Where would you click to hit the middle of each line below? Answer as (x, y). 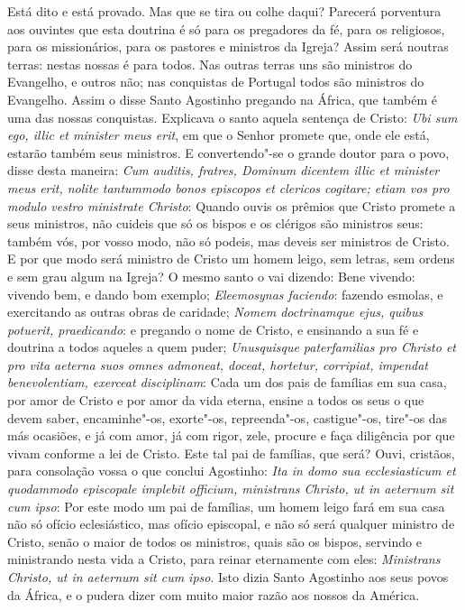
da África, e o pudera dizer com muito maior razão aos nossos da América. (214, 594)
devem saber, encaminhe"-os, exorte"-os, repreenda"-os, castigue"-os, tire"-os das (228, 417)
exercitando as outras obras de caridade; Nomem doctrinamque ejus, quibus (215, 312)
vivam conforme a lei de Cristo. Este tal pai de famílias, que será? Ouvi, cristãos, (231, 453)
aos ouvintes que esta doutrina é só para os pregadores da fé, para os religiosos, (226, 28)
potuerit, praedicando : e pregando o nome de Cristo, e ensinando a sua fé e (213, 329)
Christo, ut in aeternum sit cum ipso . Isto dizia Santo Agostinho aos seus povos (228, 577)
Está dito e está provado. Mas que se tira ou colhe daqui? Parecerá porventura (224, 11)
